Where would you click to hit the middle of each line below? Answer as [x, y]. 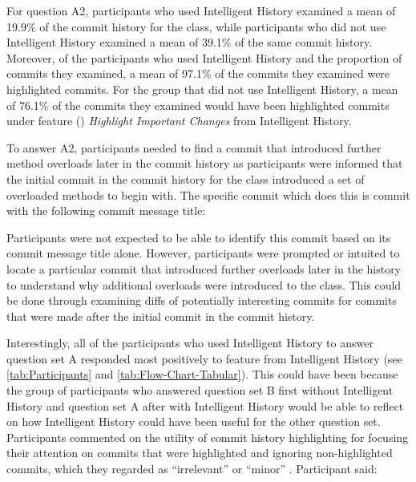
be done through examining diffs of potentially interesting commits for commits [202, 300]
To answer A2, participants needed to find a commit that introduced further [194, 147]
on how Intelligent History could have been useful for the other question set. [194, 421]
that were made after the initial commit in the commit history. [161, 316]
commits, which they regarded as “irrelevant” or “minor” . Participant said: [192, 469]
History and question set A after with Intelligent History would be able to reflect [205, 405]
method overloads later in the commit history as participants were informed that [205, 163]
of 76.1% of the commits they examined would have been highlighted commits [198, 105]
